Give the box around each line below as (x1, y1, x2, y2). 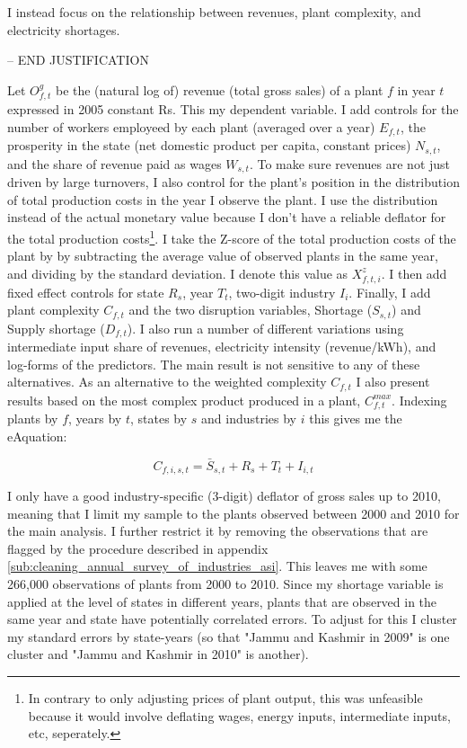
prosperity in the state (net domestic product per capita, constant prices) (7, 136, 411, 155)
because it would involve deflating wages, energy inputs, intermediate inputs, (28, 706, 451, 725)
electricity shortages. (7, 20, 120, 39)
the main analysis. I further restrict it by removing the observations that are (7, 521, 428, 540)
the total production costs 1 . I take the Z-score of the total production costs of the (7, 226, 456, 247)
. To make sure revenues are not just (249, 154, 451, 173)
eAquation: (7, 426, 67, 445)
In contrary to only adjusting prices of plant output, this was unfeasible (28, 688, 423, 707)
